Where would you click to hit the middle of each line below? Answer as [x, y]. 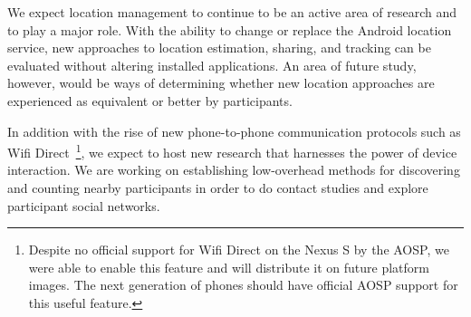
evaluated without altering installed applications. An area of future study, [212, 65]
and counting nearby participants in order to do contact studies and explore [218, 187]
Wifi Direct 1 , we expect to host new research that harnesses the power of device [232, 151]
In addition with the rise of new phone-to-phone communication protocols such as [234, 131]
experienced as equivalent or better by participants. [150, 100]
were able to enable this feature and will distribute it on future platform [229, 267]
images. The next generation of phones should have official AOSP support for [243, 285]
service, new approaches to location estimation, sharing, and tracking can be [219, 48]
